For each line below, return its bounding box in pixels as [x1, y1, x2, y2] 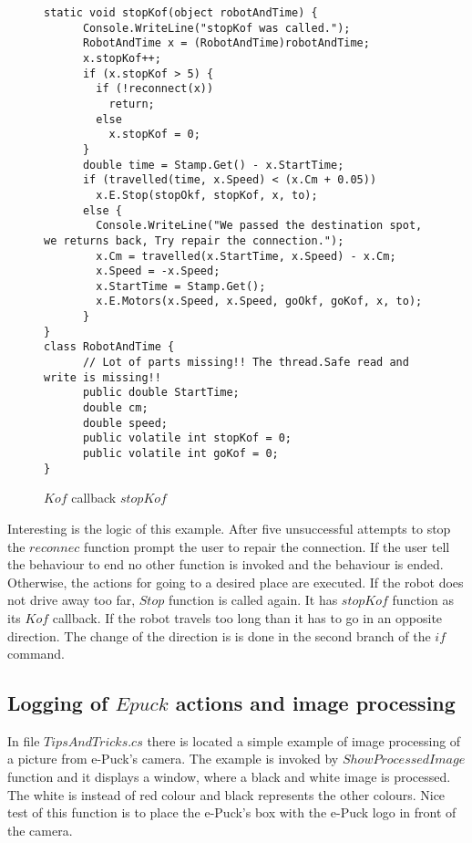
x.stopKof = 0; [108, 128, 200, 141]
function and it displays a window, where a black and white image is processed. [7, 767, 451, 786]
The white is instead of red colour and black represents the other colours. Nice [7, 785, 446, 804]
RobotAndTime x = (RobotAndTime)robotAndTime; [82, 36, 370, 50]
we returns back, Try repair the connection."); [44, 234, 344, 247]
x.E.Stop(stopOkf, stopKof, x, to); [96, 188, 318, 202]
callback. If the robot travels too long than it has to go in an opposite [52, 608, 443, 627]
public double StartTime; [82, 386, 240, 400]
